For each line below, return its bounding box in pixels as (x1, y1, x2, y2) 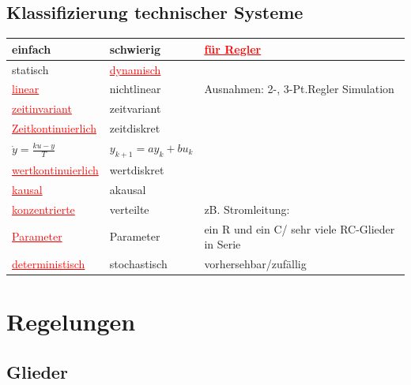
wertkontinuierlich (12, 161, 99, 178)
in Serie (204, 236, 241, 252)
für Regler (204, 40, 262, 57)
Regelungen (6, 305, 136, 338)
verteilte (109, 200, 149, 217)
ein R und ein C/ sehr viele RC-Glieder (204, 220, 395, 237)
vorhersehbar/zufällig (204, 255, 307, 271)
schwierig (109, 40, 160, 57)
